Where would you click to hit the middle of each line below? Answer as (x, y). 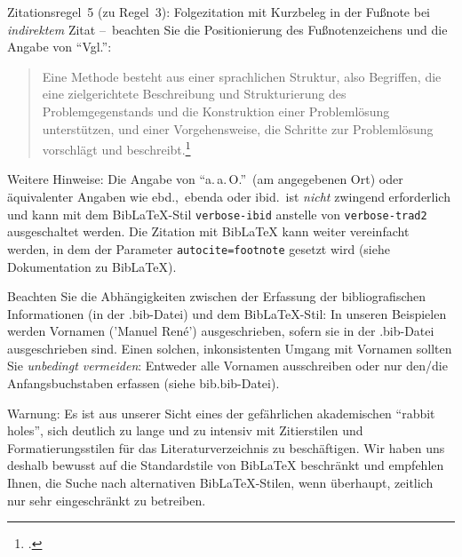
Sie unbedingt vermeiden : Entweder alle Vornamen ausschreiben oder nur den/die (227, 366)
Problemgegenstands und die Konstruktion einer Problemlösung (216, 111)
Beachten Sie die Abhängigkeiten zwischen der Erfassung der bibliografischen (217, 296)
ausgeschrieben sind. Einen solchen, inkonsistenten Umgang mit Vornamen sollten (230, 348)
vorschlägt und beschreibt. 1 (116, 148)
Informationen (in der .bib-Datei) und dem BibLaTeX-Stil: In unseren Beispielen (227, 313)
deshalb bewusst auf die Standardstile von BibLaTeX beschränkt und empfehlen (226, 465)
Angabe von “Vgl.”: (60, 47)
